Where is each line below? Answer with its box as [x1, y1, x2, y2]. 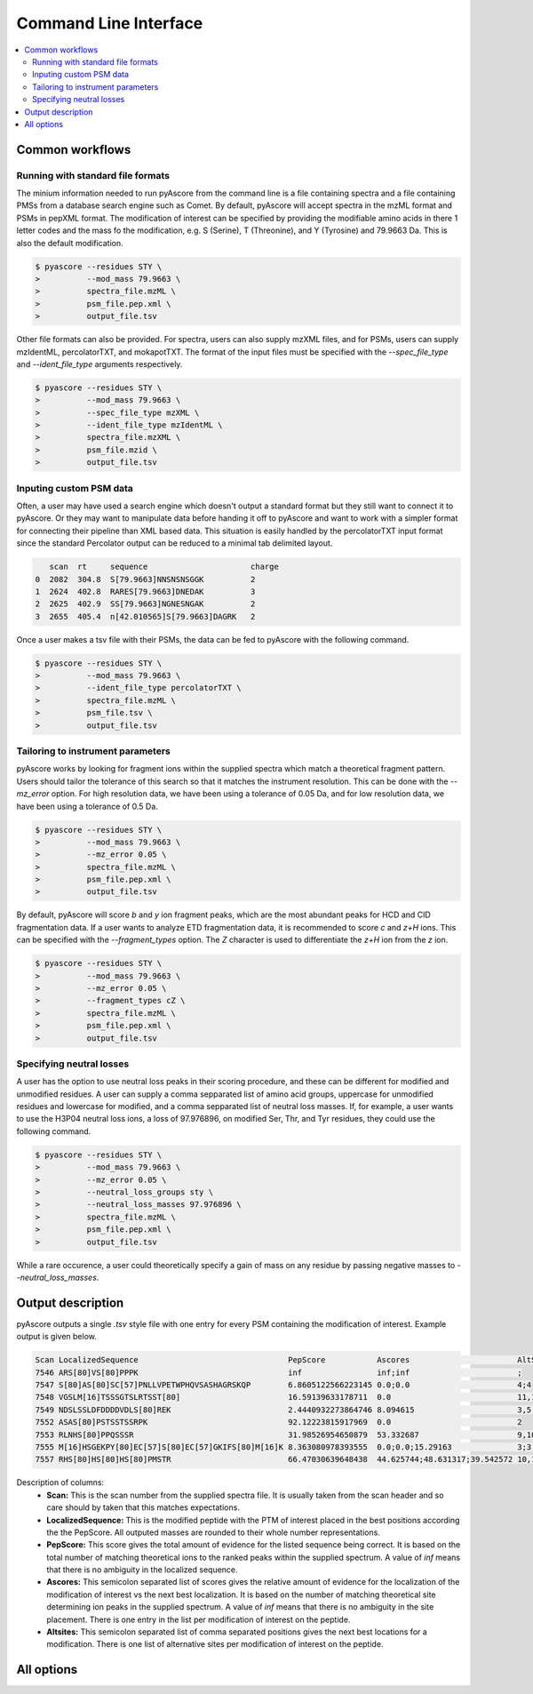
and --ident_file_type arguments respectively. [16, 358, 183, 369]
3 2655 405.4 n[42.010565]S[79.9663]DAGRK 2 [35, 611, 256, 621]
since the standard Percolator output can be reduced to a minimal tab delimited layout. [16, 538, 333, 548]
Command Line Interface [16, 13, 203, 33]
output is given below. [16, 1331, 98, 1342]
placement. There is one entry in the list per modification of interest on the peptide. [46, 1614, 351, 1625]
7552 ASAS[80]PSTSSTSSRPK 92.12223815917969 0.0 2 [35, 1418, 523, 1427]
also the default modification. [16, 237, 123, 248]
